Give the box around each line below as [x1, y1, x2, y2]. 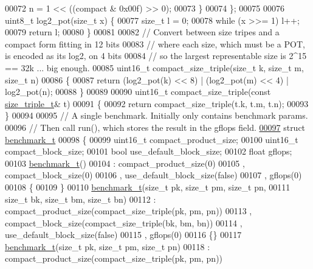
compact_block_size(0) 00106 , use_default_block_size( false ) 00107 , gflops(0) [5, 169, 302, 181]
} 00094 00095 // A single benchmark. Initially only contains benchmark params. [5, 109, 308, 122]
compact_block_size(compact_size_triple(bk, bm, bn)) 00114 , [5, 216, 242, 229]
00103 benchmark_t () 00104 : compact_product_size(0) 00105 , [5, 156, 245, 169]
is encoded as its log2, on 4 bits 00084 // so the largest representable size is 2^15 [5, 49, 307, 62]
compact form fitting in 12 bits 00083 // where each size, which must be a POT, [5, 37, 305, 50]
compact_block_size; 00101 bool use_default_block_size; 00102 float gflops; [5, 145, 292, 158]
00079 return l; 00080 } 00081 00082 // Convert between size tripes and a [5, 26, 280, 38]
